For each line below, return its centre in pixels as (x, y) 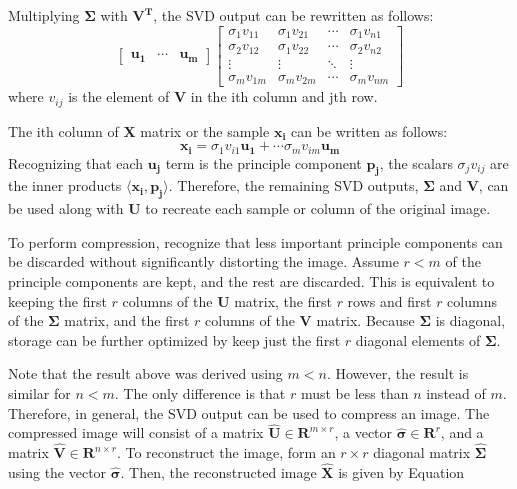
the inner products (65, 185)
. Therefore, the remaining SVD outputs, (293, 185)
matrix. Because (365, 320)
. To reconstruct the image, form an (226, 452)
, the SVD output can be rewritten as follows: (293, 15)
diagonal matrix (422, 452)
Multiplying (44, 15)
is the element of (119, 96)
